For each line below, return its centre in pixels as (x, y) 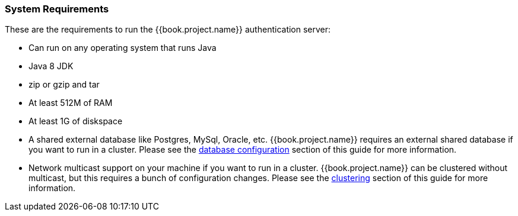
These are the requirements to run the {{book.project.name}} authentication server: (168, 30)
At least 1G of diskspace (76, 121)
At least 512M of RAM (71, 103)
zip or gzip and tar (64, 85)
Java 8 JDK (51, 66)
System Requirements (57, 9)
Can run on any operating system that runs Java (123, 48)
